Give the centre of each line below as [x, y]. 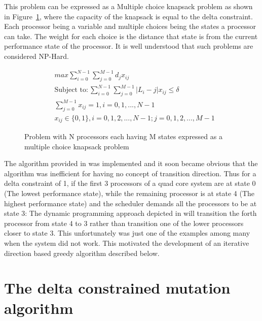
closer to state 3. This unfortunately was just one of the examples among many [127, 233]
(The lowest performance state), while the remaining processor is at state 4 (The [129, 193]
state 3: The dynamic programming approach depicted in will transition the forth [130, 213]
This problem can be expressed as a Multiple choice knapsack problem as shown [128, 6]
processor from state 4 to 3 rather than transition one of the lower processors [124, 223]
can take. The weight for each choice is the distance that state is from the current [131, 36]
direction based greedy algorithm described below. [82, 253]
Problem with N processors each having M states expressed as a [123, 136]
